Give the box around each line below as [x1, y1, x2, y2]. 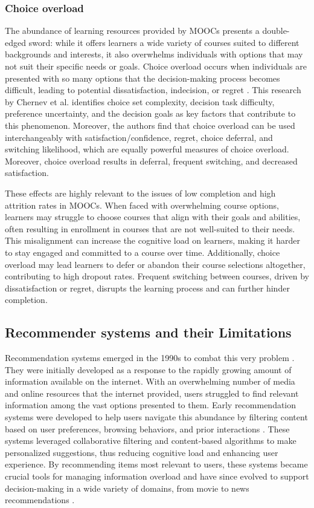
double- [262, 24, 290, 37]
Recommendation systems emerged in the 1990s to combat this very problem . [5, 351, 295, 364]
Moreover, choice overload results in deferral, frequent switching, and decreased [5, 154, 298, 167]
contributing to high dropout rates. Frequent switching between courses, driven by [5, 270, 309, 282]
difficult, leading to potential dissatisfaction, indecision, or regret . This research [5, 83, 301, 96]
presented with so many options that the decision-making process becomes [5, 71, 280, 84]
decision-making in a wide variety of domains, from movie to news [5, 481, 249, 494]
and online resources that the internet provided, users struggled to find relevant [5, 386, 299, 399]
